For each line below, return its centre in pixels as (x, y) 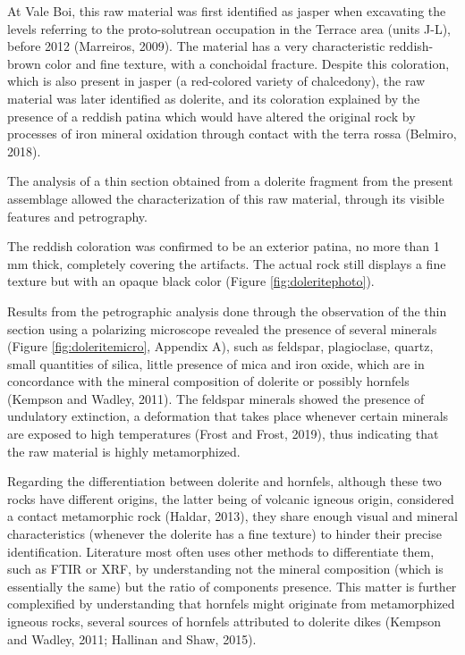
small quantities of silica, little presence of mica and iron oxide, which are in (216, 363)
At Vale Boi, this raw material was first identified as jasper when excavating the (227, 11)
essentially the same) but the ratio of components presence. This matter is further (232, 586)
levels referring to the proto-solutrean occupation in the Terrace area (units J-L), (229, 28)
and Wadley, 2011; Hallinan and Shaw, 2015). (132, 638)
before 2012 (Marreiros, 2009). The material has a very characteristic (196, 46)
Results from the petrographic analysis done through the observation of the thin (227, 311)
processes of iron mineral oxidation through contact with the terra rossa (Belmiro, (232, 134)
